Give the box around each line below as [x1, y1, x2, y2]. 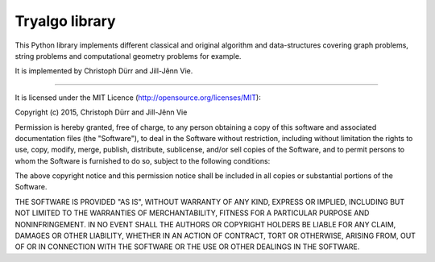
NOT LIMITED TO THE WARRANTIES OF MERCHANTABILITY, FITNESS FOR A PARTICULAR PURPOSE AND [14, 208, 370, 218]
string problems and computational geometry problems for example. [14, 51, 242, 60]
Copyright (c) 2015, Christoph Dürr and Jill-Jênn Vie [14, 107, 188, 117]
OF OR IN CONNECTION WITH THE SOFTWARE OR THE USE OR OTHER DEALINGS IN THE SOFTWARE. [14, 242, 360, 252]
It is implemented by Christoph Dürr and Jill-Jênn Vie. [14, 66, 193, 76]
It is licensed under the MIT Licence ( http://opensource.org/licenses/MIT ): [14, 93, 261, 102]
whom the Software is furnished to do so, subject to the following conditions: [14, 156, 271, 165]
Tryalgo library [14, 12, 116, 30]
